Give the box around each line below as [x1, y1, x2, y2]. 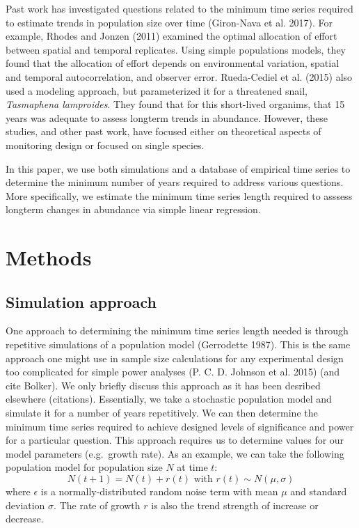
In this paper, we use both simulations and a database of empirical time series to [6, 161, 351, 176]
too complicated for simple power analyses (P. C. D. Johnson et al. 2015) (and [6, 364, 340, 379]
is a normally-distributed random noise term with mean [40, 484, 278, 499]
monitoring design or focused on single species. [6, 137, 205, 152]
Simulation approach [6, 290, 157, 312]
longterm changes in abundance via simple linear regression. [6, 202, 261, 217]
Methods [6, 243, 92, 272]
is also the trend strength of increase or [151, 497, 319, 512]
